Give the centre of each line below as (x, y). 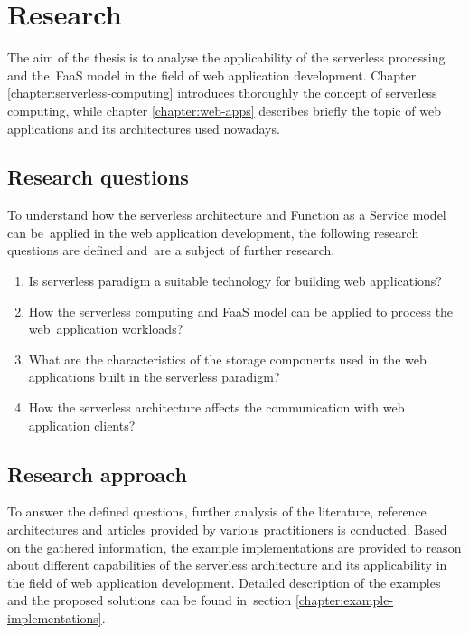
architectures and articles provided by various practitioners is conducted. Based (227, 530)
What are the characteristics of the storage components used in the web (227, 359)
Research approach (97, 473)
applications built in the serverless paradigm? (154, 377)
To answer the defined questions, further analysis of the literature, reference (217, 511)
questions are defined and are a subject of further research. (171, 250)
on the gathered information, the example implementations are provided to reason (234, 547)
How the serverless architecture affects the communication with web (216, 407)
